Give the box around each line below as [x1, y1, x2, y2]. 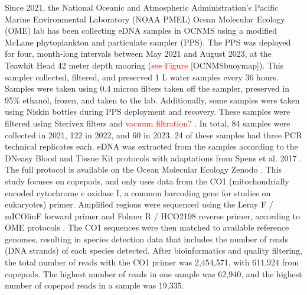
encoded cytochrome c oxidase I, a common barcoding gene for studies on [5, 186, 271, 199]
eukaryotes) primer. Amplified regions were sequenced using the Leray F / [5, 198, 273, 210]
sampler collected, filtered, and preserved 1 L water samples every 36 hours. [5, 70, 279, 83]
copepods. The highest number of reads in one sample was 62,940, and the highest [5, 267, 302, 280]
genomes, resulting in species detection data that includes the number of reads [5, 232, 289, 245]
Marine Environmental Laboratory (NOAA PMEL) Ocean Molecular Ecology [5, 12, 285, 25]
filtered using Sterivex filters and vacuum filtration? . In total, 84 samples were [5, 116, 290, 129]
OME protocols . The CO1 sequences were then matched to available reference [5, 221, 289, 234]
